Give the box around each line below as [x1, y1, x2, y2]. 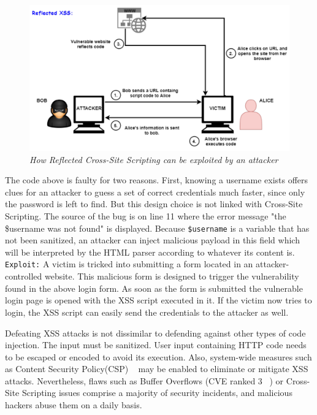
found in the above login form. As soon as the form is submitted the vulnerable [5, 281, 303, 294]
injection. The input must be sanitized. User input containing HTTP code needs [5, 338, 307, 351]
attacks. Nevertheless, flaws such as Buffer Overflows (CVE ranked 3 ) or [5, 374, 284, 387]
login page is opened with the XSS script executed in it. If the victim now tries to [5, 294, 312, 306]
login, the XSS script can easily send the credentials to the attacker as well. [5, 305, 289, 318]
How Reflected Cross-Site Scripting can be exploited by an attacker [29, 153, 278, 166]
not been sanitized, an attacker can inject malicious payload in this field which [5, 234, 300, 246]
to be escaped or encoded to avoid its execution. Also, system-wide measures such [5, 350, 312, 363]
